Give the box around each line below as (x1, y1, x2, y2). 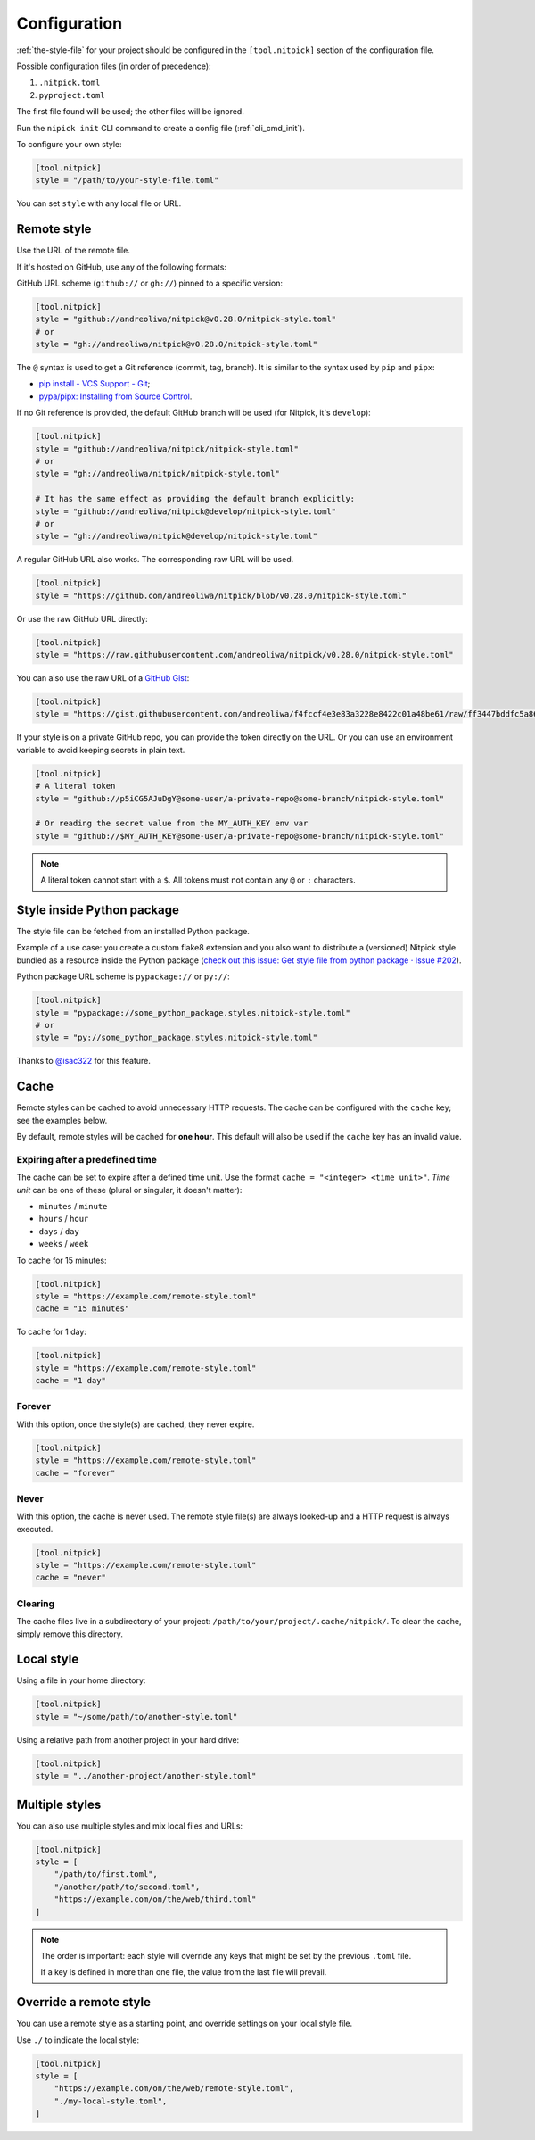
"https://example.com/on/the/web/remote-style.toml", (53, 2084, 294, 2094)
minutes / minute (38, 1200, 108, 1211)
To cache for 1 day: (16, 1326, 86, 1338)
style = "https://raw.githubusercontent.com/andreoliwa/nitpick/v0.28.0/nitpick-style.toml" (35, 650, 454, 660)
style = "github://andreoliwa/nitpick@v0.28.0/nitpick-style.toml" (35, 314, 337, 325)
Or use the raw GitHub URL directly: (16, 613, 149, 624)
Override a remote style (16, 1995, 152, 2010)
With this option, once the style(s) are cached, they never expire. (16, 1419, 255, 1430)
